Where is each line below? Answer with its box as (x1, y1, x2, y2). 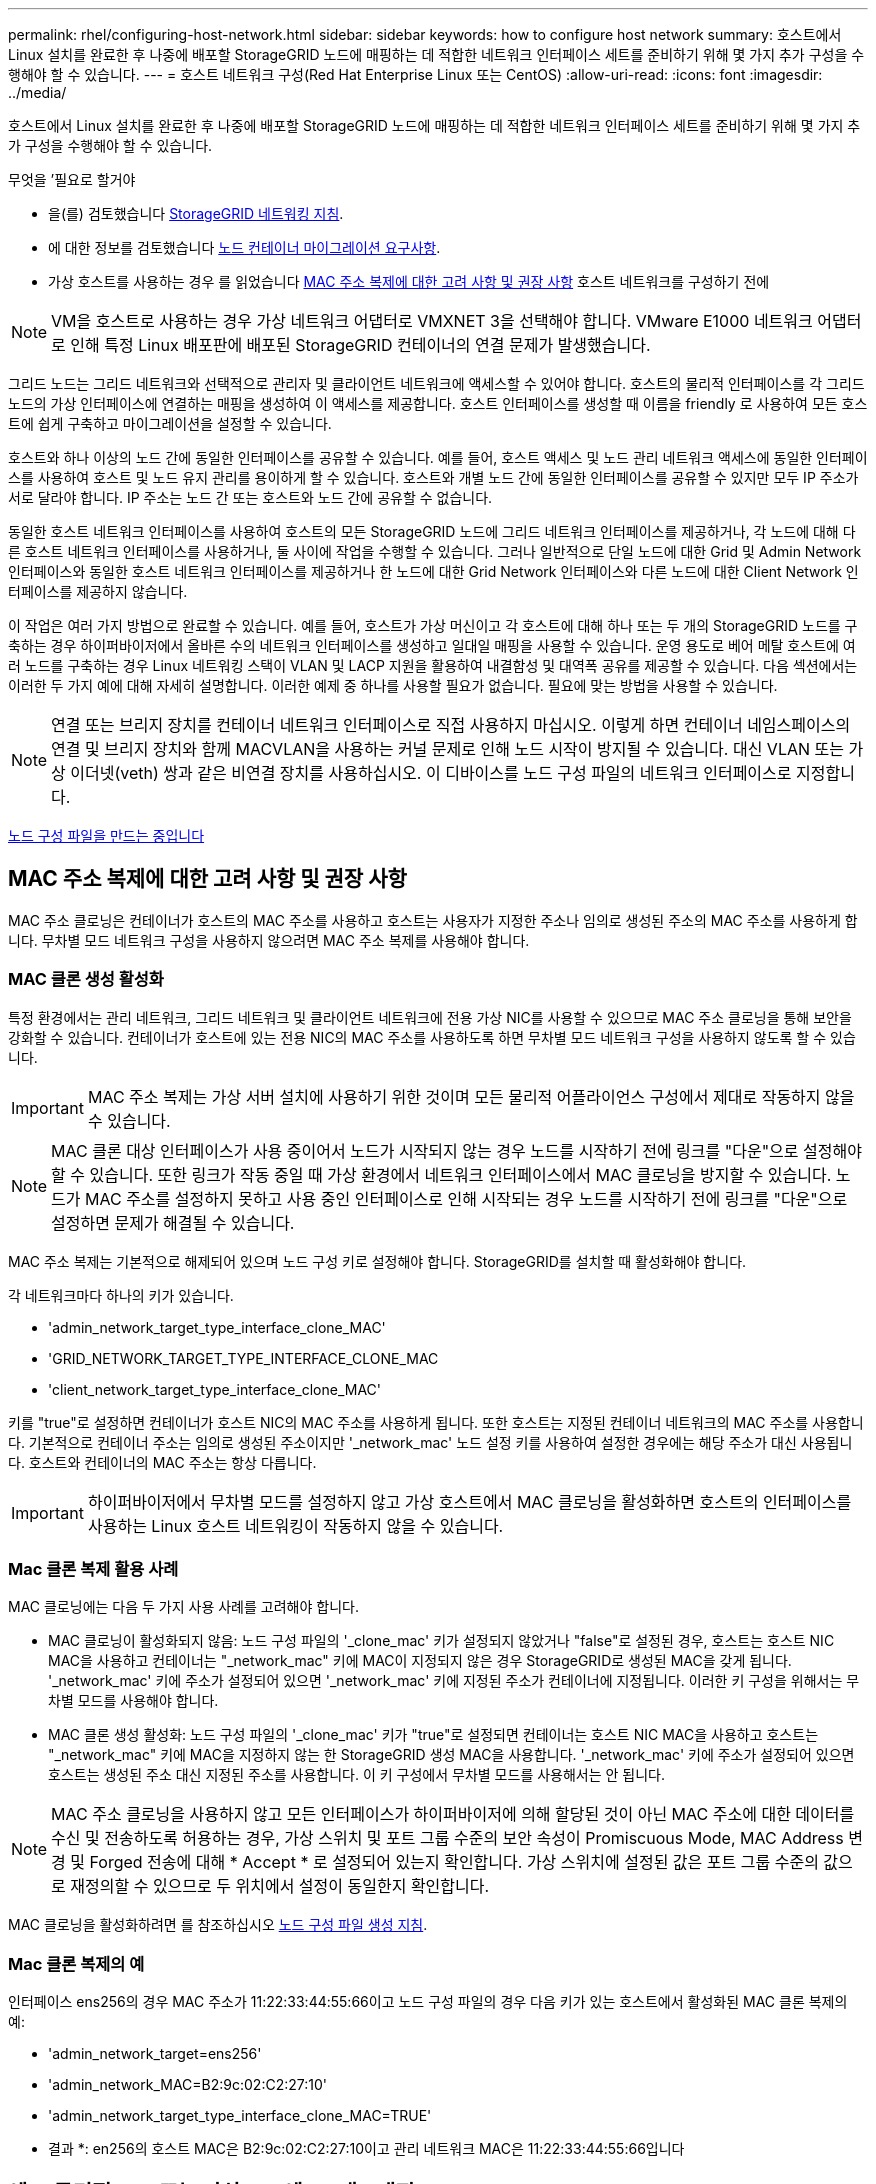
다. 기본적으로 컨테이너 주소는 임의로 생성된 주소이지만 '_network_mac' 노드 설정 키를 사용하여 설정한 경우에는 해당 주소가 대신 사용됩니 (8, 1433, 853, 1451)
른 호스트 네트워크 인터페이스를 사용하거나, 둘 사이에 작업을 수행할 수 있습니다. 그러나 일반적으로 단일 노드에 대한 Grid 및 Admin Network (8, 543, 862, 560)
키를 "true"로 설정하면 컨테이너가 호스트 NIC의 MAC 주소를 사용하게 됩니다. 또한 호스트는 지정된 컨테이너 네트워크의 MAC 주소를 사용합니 (8, 1413, 864, 1431)
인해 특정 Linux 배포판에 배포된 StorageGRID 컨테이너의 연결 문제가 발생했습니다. (70, 335, 651, 355)
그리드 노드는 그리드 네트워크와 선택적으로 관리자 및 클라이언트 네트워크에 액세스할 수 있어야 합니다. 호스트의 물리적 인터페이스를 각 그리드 (8, 375, 865, 392)
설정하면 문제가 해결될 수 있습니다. (51, 1212, 295, 1233)
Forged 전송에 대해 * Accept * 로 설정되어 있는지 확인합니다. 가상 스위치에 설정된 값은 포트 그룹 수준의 (89, 1852, 819, 1873)
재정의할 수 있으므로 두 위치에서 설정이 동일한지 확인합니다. (70, 1876, 490, 1897)
